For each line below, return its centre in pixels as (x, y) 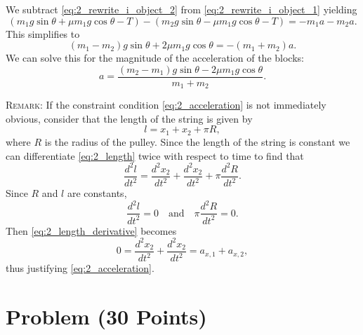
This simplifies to (43, 33)
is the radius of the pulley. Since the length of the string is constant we (197, 141)
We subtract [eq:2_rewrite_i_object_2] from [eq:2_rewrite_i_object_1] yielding (181, 9)
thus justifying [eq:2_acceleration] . (80, 268)
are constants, (97, 193)
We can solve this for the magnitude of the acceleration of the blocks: (155, 58)
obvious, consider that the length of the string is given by (129, 118)
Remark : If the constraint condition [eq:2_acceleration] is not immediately (166, 105)
